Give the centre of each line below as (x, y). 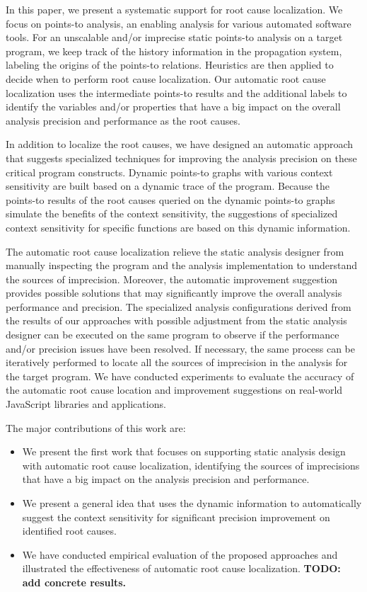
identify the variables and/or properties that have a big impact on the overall (173, 107)
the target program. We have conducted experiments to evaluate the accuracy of (180, 376)
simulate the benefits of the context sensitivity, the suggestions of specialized (172, 214)
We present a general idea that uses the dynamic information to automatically (192, 503)
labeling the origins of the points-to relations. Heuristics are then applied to (170, 65)
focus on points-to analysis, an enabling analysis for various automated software (179, 23)
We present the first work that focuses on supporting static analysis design (184, 451)
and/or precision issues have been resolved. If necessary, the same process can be (181, 348)
